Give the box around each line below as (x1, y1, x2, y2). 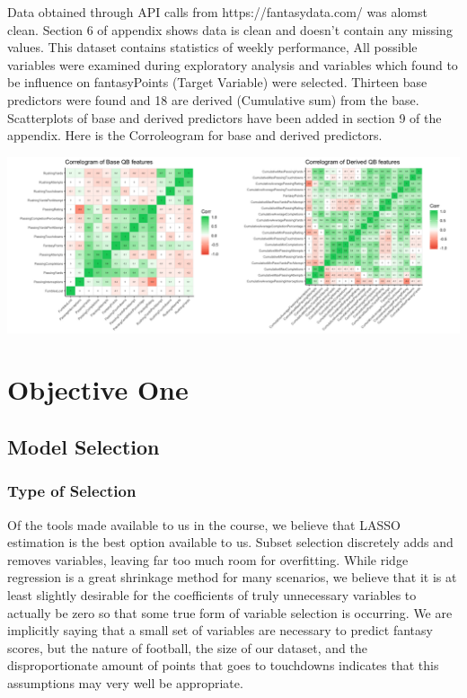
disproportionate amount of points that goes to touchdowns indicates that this (7, 656, 439, 675)
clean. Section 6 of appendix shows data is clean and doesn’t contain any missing (7, 20, 453, 39)
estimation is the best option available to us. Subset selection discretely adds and (7, 533, 454, 552)
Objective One (7, 371, 189, 408)
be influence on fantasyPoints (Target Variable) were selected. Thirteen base (7, 73, 427, 92)
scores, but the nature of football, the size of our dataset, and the (7, 638, 367, 657)
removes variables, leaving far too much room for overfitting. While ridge (7, 550, 409, 569)
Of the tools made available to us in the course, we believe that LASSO (7, 515, 401, 534)
